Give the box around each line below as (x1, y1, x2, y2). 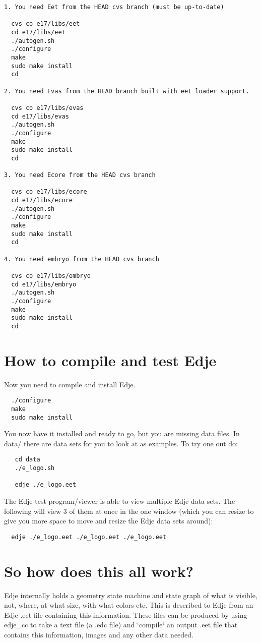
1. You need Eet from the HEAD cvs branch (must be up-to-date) (4, 4, 224, 11)
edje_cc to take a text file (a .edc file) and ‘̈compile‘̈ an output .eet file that (4, 619, 238, 630)
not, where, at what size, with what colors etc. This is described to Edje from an (4, 600, 253, 610)
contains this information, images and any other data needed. (4, 629, 193, 640)
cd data (15, 456, 40, 463)
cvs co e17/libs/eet (11, 20, 80, 28)
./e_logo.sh (15, 464, 55, 472)
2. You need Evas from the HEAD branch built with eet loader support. (4, 87, 249, 95)
